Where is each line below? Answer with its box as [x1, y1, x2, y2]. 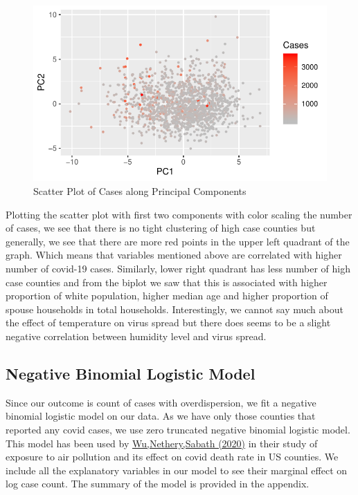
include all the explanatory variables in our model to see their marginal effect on [6, 463, 348, 477]
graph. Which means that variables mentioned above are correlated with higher [6, 247, 342, 262]
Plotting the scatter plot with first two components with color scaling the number [6, 207, 352, 221]
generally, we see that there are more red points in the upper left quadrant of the [6, 234, 350, 248]
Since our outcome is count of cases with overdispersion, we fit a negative [6, 395, 316, 409]
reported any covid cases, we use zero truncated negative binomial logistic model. [6, 422, 350, 436]
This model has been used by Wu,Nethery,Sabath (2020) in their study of [6, 436, 318, 450]
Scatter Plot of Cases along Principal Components [33, 183, 247, 198]
